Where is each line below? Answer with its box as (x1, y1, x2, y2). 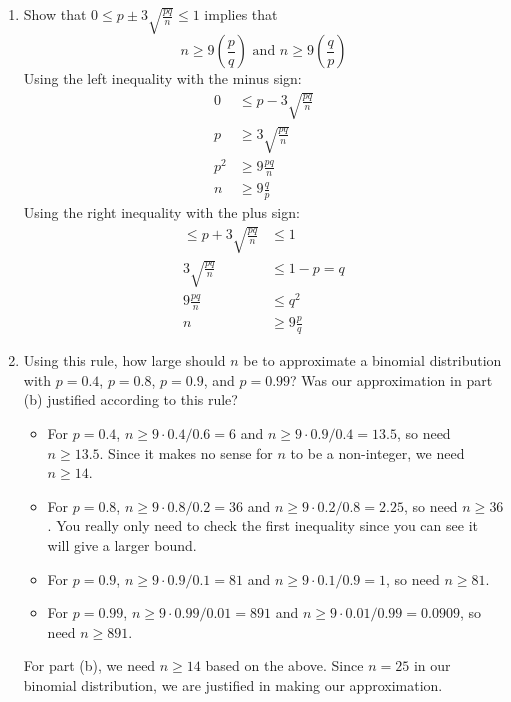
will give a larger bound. (47, 534, 197, 555)
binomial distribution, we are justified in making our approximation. (23, 674, 443, 695)
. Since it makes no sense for (99, 442, 273, 463)
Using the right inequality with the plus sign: (23, 202, 300, 223)
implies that (204, 4, 278, 24)
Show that (23, 4, 87, 24)
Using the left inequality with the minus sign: (23, 68, 302, 89)
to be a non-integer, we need (290, 442, 465, 463)
